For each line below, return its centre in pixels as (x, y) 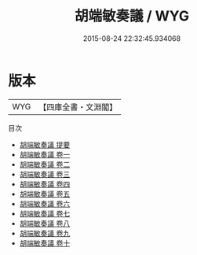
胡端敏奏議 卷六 (45, 203)
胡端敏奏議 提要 (45, 144)
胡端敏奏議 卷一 (45, 154)
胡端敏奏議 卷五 (45, 194)
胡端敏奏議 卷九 (45, 233)
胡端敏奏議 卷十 (45, 243)
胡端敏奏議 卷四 (45, 184)
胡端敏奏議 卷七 (45, 213)
